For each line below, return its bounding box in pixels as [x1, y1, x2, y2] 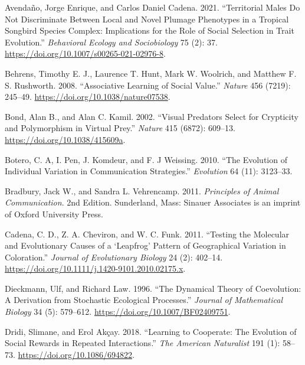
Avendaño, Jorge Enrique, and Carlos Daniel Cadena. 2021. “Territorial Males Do [5, 1, 300, 13]
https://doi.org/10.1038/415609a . [5, 133, 126, 145]
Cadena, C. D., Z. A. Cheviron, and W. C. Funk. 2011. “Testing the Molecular [5, 227, 290, 240]
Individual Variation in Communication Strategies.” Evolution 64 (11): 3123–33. [5, 165, 293, 177]
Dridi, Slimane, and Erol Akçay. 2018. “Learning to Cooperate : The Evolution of [5, 325, 297, 337]
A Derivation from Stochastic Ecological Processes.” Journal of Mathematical [5, 294, 283, 306]
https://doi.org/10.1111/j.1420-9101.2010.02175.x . [5, 262, 186, 275]
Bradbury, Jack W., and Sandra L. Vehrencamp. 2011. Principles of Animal [5, 184, 279, 197]
